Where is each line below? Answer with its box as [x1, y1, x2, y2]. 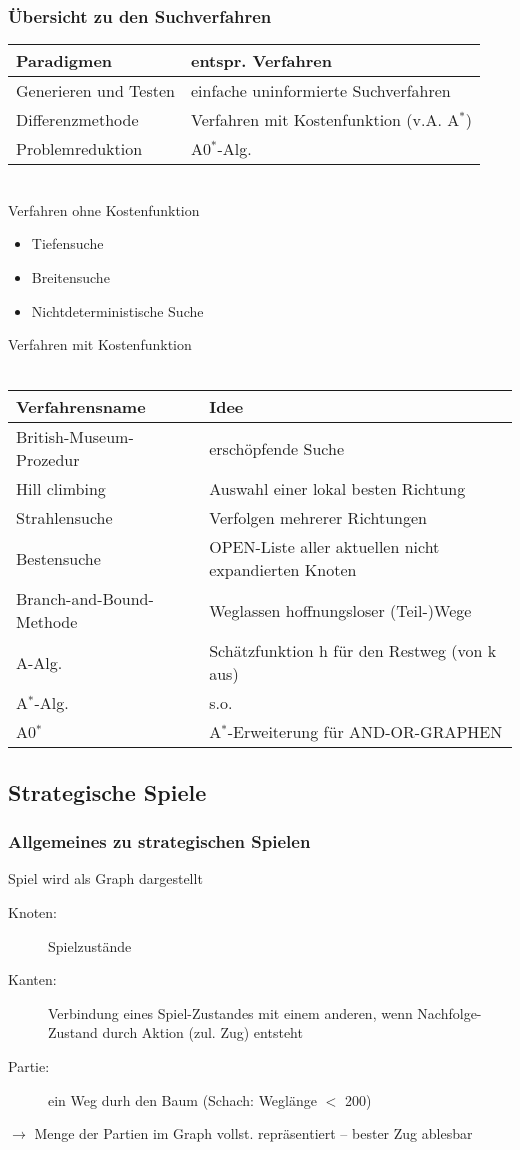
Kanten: [8, 969, 57, 990]
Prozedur [16, 448, 80, 472]
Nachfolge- [417, 1002, 482, 1023]
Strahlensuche [16, 506, 113, 530]
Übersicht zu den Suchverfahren [8, 3, 272, 28]
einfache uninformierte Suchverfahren [190, 79, 451, 103]
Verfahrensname [16, 395, 146, 419]
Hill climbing [16, 477, 106, 501]
